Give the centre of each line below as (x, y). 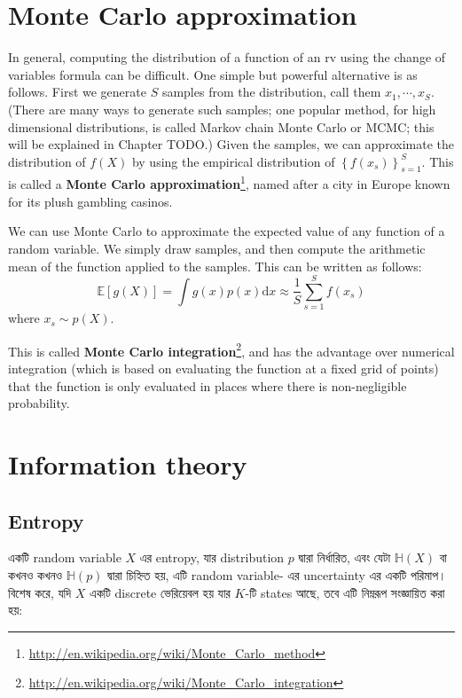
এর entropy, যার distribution (212, 557)
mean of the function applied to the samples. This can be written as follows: (215, 266)
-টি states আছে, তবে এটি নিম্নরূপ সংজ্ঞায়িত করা (345, 592)
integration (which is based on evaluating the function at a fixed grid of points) (223, 369)
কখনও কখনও (35, 575)
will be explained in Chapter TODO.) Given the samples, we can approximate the (231, 144)
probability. (39, 403)
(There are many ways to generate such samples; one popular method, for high (222, 109)
